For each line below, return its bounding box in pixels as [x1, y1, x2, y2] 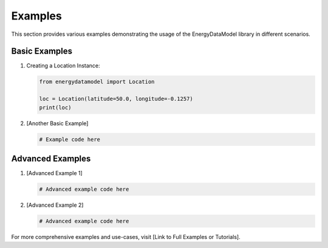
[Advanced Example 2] [26, 201, 84, 209]
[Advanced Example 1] [26, 170, 83, 177]
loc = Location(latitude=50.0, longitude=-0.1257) [39, 95, 194, 103]
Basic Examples [11, 46, 73, 57]
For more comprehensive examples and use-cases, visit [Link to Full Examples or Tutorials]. [11, 233, 241, 241]
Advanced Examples [11, 153, 91, 164]
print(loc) [39, 104, 72, 111]
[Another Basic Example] [26, 119, 89, 127]
